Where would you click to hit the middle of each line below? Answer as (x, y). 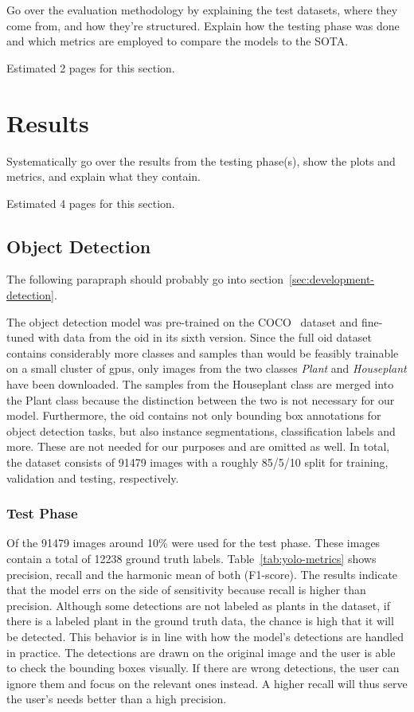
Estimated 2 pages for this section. (91, 67)
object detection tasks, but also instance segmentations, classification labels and (201, 430)
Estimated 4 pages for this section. (91, 203)
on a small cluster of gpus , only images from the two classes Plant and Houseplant (207, 368)
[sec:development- (332, 279)
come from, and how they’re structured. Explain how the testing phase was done (203, 25)
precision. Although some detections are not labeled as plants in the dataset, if (198, 605)
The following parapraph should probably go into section (145, 279)
